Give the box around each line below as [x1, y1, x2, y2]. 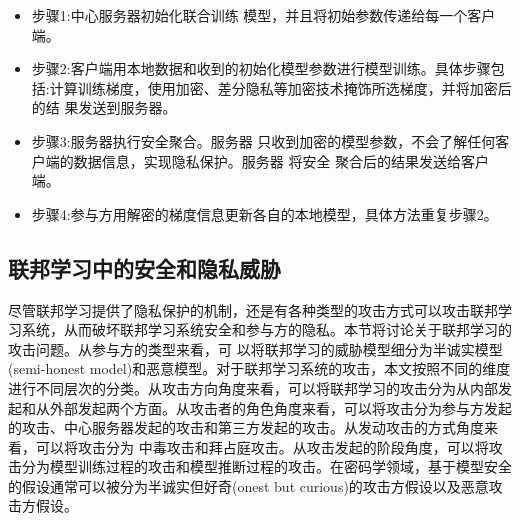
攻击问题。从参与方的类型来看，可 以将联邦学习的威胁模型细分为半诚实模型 [8, 338, 503, 359]
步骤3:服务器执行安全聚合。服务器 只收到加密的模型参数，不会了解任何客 [31, 130, 510, 151]
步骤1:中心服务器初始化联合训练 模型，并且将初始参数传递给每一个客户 [31, 5, 496, 25]
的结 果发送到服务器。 [31, 97, 177, 118]
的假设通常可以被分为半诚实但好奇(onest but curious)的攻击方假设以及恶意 [8, 475, 489, 496]
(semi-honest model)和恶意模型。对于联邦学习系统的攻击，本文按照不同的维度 [8, 358, 511, 379]
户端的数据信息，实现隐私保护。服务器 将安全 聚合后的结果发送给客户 [31, 150, 490, 171]
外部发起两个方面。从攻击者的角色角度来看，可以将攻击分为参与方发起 [49, 397, 512, 418]
